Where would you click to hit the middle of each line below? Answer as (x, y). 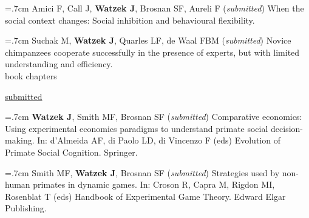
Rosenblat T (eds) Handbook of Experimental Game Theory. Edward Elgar (145, 196)
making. (20, 140)
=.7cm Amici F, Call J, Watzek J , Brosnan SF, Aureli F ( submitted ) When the (154, 8)
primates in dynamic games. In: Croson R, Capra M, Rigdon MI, (154, 184)
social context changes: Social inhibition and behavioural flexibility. (130, 20)
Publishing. (26, 208)
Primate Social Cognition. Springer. (71, 152)
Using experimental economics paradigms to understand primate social (137, 128)
